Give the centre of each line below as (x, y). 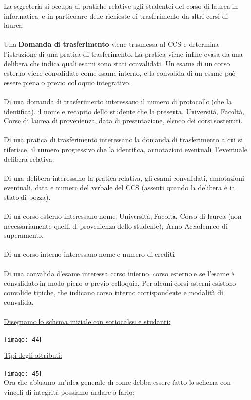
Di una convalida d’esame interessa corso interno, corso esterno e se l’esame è (119, 273)
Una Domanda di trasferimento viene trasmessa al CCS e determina (111, 44)
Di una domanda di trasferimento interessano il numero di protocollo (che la (118, 101)
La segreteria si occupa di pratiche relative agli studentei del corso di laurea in (121, 6)
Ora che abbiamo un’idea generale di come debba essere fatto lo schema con (117, 382)
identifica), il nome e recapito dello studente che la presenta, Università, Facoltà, (124, 111)
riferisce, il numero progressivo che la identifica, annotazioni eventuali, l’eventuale (125, 149)
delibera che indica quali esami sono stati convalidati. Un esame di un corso (117, 63)
